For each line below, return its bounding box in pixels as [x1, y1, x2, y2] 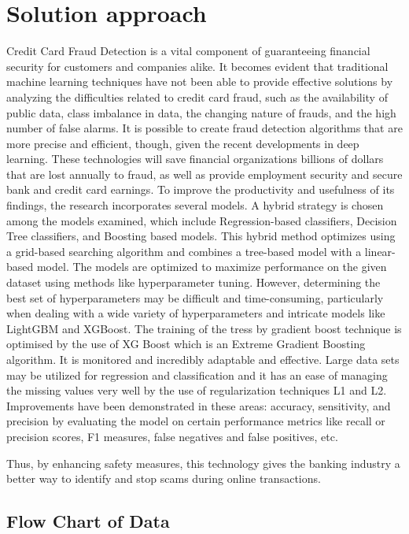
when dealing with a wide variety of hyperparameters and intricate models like [6, 305, 385, 321]
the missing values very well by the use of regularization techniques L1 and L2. [6, 382, 387, 399]
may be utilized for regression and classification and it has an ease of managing [6, 366, 388, 383]
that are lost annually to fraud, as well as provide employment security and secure [6, 165, 403, 182]
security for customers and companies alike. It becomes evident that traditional [6, 57, 389, 74]
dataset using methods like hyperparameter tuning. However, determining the [6, 274, 381, 291]
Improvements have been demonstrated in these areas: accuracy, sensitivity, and [6, 397, 391, 413]
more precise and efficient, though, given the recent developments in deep [6, 135, 359, 151]
